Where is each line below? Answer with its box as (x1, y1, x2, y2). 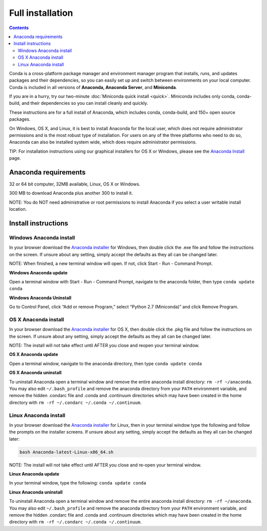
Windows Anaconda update (9, 269, 68, 275)
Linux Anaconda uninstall (9, 489, 63, 495)
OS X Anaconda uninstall (9, 370, 62, 376)
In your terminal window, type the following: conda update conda (9, 480, 146, 486)
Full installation (9, 7, 73, 18)
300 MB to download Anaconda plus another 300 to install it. (9, 190, 133, 196)
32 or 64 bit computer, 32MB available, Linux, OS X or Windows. (9, 181, 140, 187)
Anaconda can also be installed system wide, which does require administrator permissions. (9, 139, 197, 145)
